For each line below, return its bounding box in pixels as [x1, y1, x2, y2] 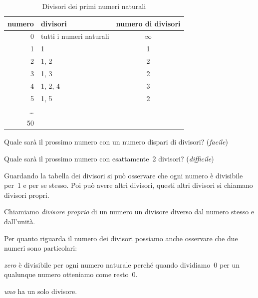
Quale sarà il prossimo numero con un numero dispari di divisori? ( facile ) [4, 137, 228, 147]
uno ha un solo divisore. [4, 286, 77, 296]
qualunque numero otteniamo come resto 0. [4, 269, 138, 280]
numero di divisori [116, 18, 181, 28]
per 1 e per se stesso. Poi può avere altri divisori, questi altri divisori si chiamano [4, 180, 253, 190]
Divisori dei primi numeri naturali [42, 1, 146, 11]
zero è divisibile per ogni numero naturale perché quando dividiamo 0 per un [4, 259, 240, 270]
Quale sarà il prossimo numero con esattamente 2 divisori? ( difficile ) [4, 153, 214, 164]
